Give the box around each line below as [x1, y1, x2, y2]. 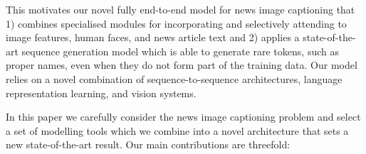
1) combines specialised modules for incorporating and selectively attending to [6, 16, 347, 31]
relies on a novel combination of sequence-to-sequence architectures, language [6, 71, 343, 86]
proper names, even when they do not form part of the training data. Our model [6, 57, 357, 72]
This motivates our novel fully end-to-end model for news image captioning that [6, 2, 355, 16]
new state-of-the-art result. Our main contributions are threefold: [6, 137, 291, 152]
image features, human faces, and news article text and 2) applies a [6, 30, 300, 45]
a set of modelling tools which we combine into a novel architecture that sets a [6, 123, 349, 138]
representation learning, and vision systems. [6, 85, 197, 100]
